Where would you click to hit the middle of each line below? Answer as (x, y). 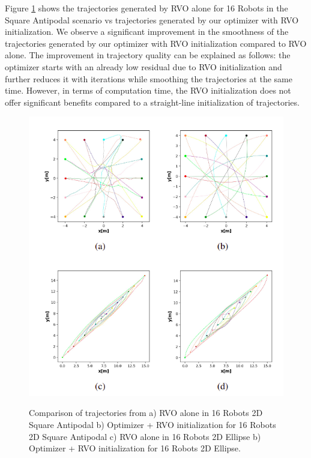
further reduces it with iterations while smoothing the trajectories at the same (149, 78)
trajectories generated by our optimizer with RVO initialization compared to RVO (156, 43)
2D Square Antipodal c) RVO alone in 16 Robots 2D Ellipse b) (145, 436)
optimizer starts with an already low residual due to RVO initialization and (143, 66)
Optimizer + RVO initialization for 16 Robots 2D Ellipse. (135, 448)
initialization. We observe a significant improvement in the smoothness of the (147, 32)
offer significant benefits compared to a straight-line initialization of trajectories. (152, 102)
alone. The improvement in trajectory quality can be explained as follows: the (148, 55)
